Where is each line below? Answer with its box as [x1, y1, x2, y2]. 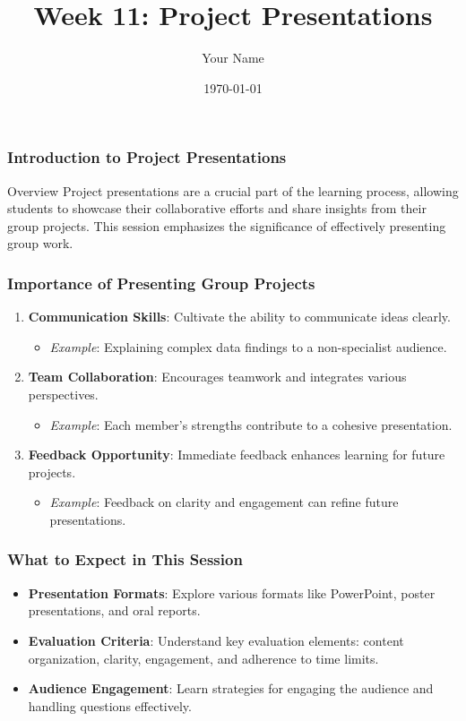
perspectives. [28, 384, 99, 403]
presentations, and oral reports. [28, 601, 201, 620]
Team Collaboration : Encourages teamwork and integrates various [28, 367, 407, 386]
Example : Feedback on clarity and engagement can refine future [49, 493, 399, 511]
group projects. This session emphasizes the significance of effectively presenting [7, 216, 446, 235]
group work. [7, 234, 73, 253]
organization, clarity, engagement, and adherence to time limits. [28, 648, 379, 667]
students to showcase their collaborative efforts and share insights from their [7, 199, 427, 218]
